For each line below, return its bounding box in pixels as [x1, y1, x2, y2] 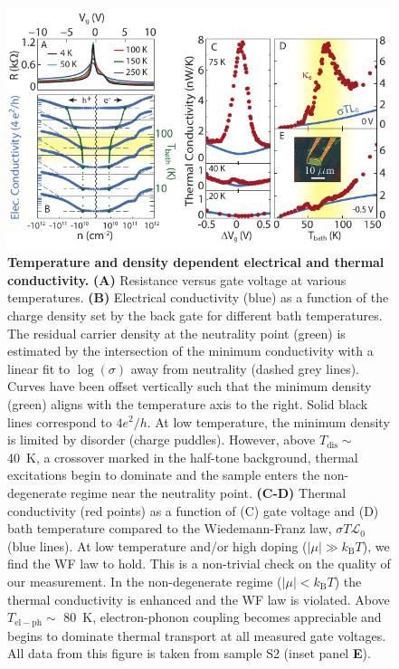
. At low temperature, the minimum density [147, 412, 390, 431]
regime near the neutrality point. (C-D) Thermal [71, 483, 347, 502]
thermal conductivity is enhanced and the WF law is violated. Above [7, 589, 390, 608]
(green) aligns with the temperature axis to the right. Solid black [7, 394, 368, 413]
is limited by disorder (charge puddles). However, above [7, 430, 316, 449]
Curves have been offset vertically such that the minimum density [7, 377, 372, 396]
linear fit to [7, 358, 71, 378]
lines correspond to [7, 412, 112, 431]
